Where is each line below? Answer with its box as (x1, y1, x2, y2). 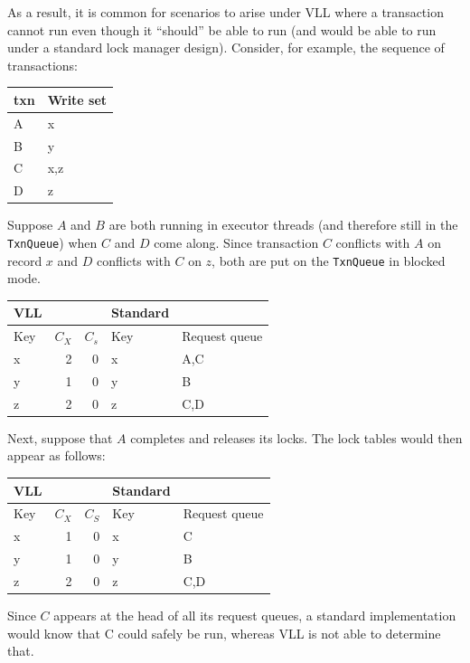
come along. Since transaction (154, 232, 319, 251)
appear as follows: (7, 446, 106, 465)
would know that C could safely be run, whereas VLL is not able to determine (7, 623, 441, 642)
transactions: (7, 55, 78, 74)
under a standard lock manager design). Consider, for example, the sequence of (7, 38, 445, 57)
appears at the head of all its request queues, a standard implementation (53, 605, 456, 624)
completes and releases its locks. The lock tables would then (130, 428, 463, 447)
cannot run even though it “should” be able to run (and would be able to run (7, 20, 437, 39)
